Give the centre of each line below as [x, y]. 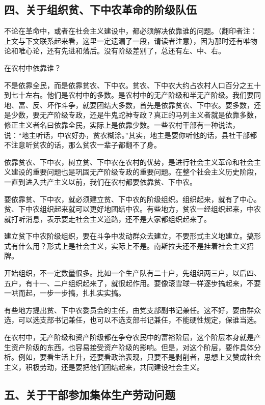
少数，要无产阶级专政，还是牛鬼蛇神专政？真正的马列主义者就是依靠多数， [136, 115]
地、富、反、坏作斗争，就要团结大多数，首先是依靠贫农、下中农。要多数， [129, 105]
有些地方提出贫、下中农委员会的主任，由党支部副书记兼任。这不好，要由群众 [132, 310]
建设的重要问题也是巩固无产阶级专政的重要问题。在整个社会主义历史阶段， [136, 172]
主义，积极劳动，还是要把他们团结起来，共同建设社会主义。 [104, 367]
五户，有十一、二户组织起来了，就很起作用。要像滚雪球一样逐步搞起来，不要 [132, 283]
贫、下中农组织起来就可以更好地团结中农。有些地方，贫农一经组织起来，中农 [132, 209]
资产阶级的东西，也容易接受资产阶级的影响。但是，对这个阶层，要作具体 [132, 347]
